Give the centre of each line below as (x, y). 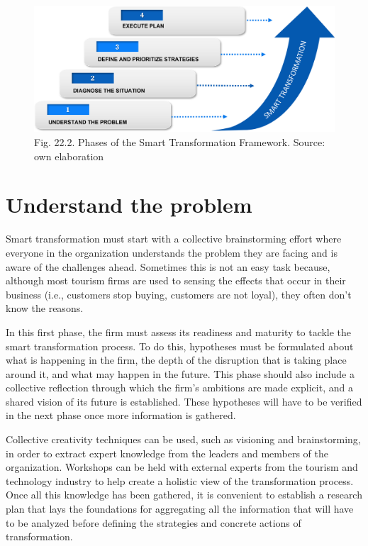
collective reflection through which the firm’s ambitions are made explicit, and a (179, 388)
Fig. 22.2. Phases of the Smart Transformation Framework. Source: (180, 142)
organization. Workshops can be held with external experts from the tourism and (182, 467)
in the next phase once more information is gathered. (121, 415)
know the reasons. (45, 308)
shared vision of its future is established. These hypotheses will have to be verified (184, 401)
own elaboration (69, 156)
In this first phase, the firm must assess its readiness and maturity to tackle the (179, 331)
